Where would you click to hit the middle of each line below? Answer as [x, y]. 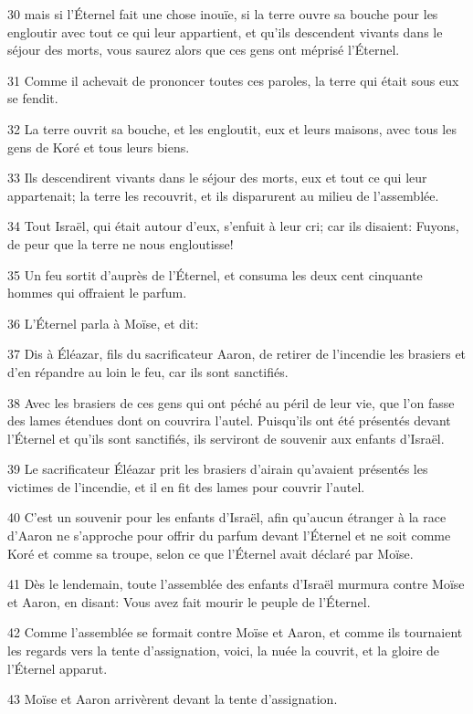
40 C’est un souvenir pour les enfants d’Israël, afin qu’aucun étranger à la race [227, 517]
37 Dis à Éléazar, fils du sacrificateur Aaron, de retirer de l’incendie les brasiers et [237, 354]
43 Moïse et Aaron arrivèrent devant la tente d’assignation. [173, 699]
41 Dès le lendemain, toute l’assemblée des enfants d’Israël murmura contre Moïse [236, 584]
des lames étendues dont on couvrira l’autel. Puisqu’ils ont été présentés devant [229, 420]
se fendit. [33, 98]
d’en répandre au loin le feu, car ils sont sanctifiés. [148, 371]
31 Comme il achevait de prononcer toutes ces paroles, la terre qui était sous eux [233, 80]
